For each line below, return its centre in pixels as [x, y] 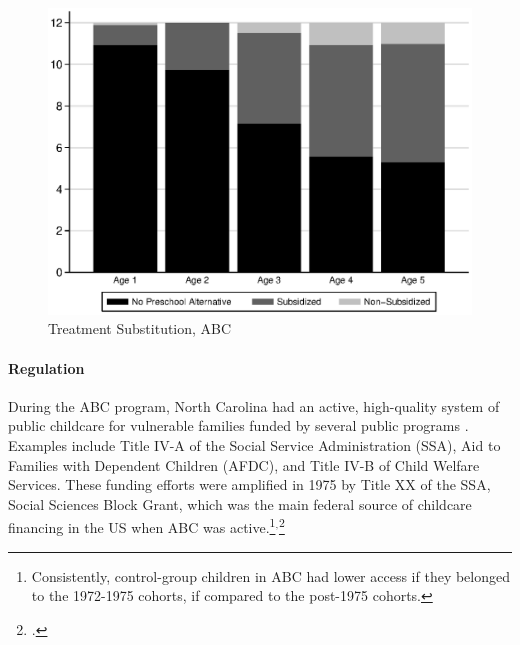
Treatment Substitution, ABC [140, 328]
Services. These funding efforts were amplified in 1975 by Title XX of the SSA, [249, 484]
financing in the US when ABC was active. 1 [142, 526]
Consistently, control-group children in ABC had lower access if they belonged [271, 575]
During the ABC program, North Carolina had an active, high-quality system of [254, 405]
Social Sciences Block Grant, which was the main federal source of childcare [240, 503]
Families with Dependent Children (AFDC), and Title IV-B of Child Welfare [244, 464]
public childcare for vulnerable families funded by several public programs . [238, 425]
